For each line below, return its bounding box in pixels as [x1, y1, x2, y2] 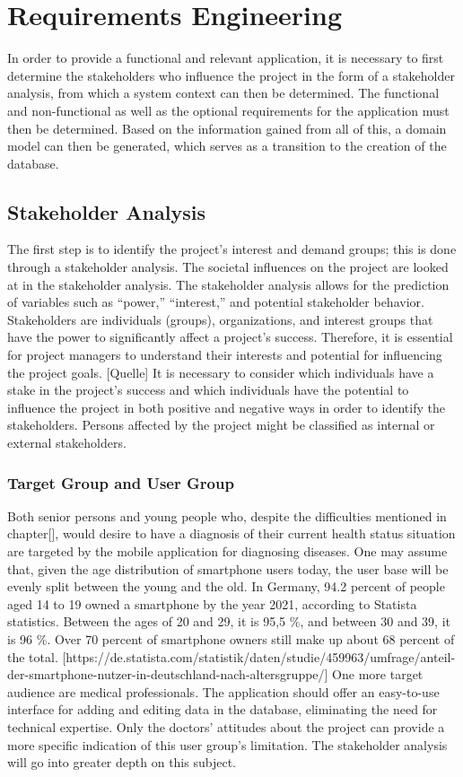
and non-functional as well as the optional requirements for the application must [7, 100, 450, 119]
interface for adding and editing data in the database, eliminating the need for [7, 700, 438, 719]
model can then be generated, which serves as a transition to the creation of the [7, 136, 447, 155]
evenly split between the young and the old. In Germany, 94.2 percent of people [7, 577, 445, 596]
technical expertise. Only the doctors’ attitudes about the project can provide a [7, 717, 445, 736]
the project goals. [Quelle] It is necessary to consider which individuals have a [7, 362, 434, 381]
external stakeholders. [7, 433, 127, 452]
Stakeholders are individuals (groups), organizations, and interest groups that [7, 310, 433, 328]
